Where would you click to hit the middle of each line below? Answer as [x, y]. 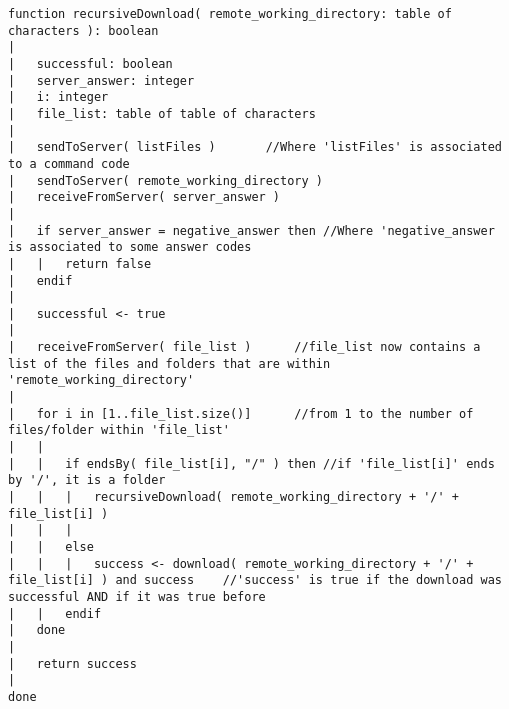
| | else [51, 547]
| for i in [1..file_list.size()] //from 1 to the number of [241, 413]
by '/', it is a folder [87, 480]
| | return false [80, 263]
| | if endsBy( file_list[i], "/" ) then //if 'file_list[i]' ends [251, 463]
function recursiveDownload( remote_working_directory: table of [230, 14]
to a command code [69, 163]
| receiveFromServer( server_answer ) [144, 197]
